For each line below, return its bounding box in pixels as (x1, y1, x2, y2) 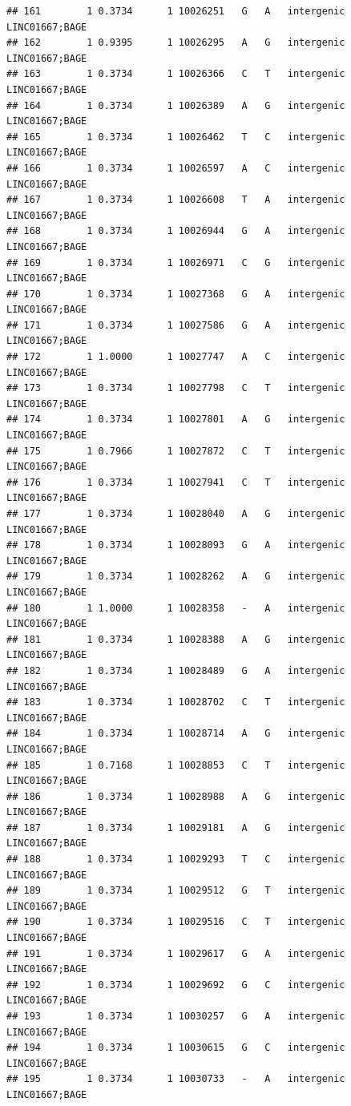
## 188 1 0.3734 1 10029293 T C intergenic (6, 854, 345, 866)
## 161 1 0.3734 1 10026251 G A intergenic (6, 6, 345, 17)
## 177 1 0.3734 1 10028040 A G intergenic (6, 508, 345, 519)
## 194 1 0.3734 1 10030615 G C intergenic (6, 1042, 345, 1054)
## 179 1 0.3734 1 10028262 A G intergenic (6, 571, 345, 583)
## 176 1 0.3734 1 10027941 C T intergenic (6, 476, 345, 488)
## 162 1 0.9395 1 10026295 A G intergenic (6, 37, 345, 49)
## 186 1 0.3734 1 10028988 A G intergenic (6, 790, 345, 802)
